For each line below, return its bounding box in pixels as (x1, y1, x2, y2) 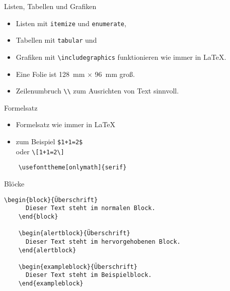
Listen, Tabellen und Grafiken (4, 1, 97, 11)
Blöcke (4, 178, 25, 188)
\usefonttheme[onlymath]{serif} (18, 164, 127, 171)
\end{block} (18, 213, 58, 220)
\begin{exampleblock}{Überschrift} (18, 263, 137, 270)
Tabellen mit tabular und (16, 35, 97, 45)
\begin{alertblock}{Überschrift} (18, 230, 130, 237)
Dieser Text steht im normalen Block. (25, 205, 156, 212)
